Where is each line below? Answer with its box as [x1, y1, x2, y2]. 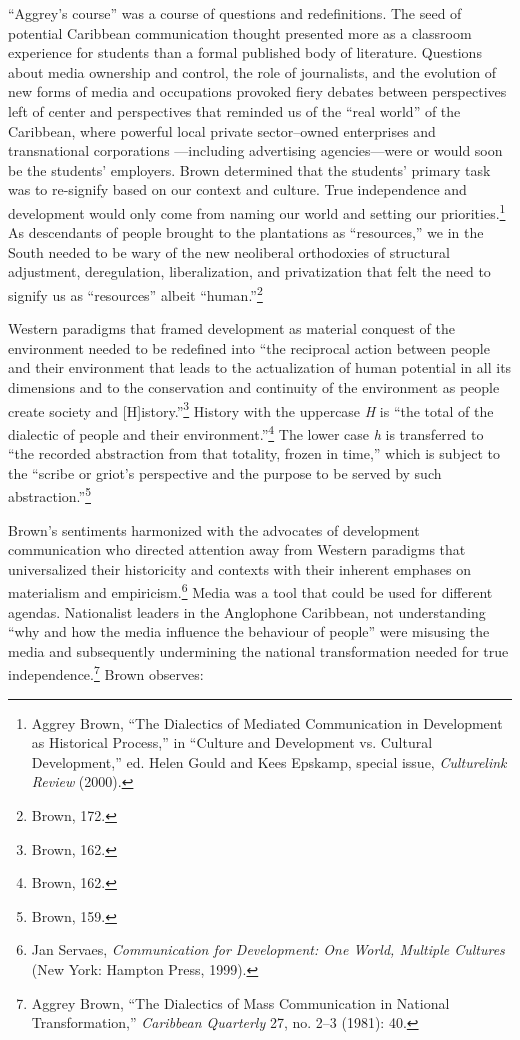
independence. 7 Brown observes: [8, 661, 204, 684]
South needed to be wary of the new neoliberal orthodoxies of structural [8, 241, 450, 262]
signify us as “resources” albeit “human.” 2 [8, 281, 263, 305]
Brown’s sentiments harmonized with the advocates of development [8, 519, 420, 540]
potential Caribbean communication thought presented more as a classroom [8, 22, 472, 43]
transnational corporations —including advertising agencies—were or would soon [8, 140, 503, 161]
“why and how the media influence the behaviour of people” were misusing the [8, 621, 490, 642]
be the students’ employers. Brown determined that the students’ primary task [8, 159, 491, 180]
